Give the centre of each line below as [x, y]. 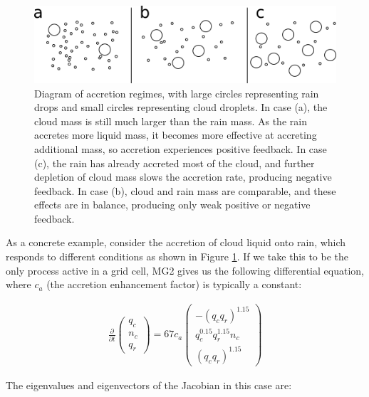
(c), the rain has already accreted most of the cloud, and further [175, 163]
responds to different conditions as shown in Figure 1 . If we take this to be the [177, 256]
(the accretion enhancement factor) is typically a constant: [174, 284]
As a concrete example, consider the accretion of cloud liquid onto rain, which [176, 242]
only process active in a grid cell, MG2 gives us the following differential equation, [185, 270]
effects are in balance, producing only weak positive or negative [172, 205]
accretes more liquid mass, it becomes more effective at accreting [176, 135]
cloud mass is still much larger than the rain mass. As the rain [171, 121]
